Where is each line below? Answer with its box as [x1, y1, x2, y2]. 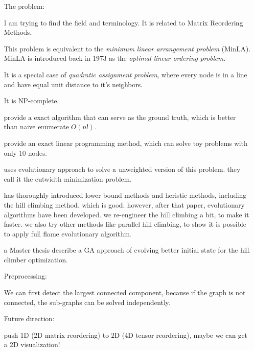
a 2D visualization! [4, 339, 60, 350]
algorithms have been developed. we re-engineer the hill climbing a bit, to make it [4, 209, 249, 219]
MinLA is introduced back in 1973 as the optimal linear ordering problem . [4, 53, 226, 63]
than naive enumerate [4, 121, 69, 132]
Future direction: [4, 313, 54, 324]
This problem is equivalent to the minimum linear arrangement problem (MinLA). [4, 43, 251, 53]
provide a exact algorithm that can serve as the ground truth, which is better [4, 112, 236, 122]
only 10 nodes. [4, 147, 47, 158]
